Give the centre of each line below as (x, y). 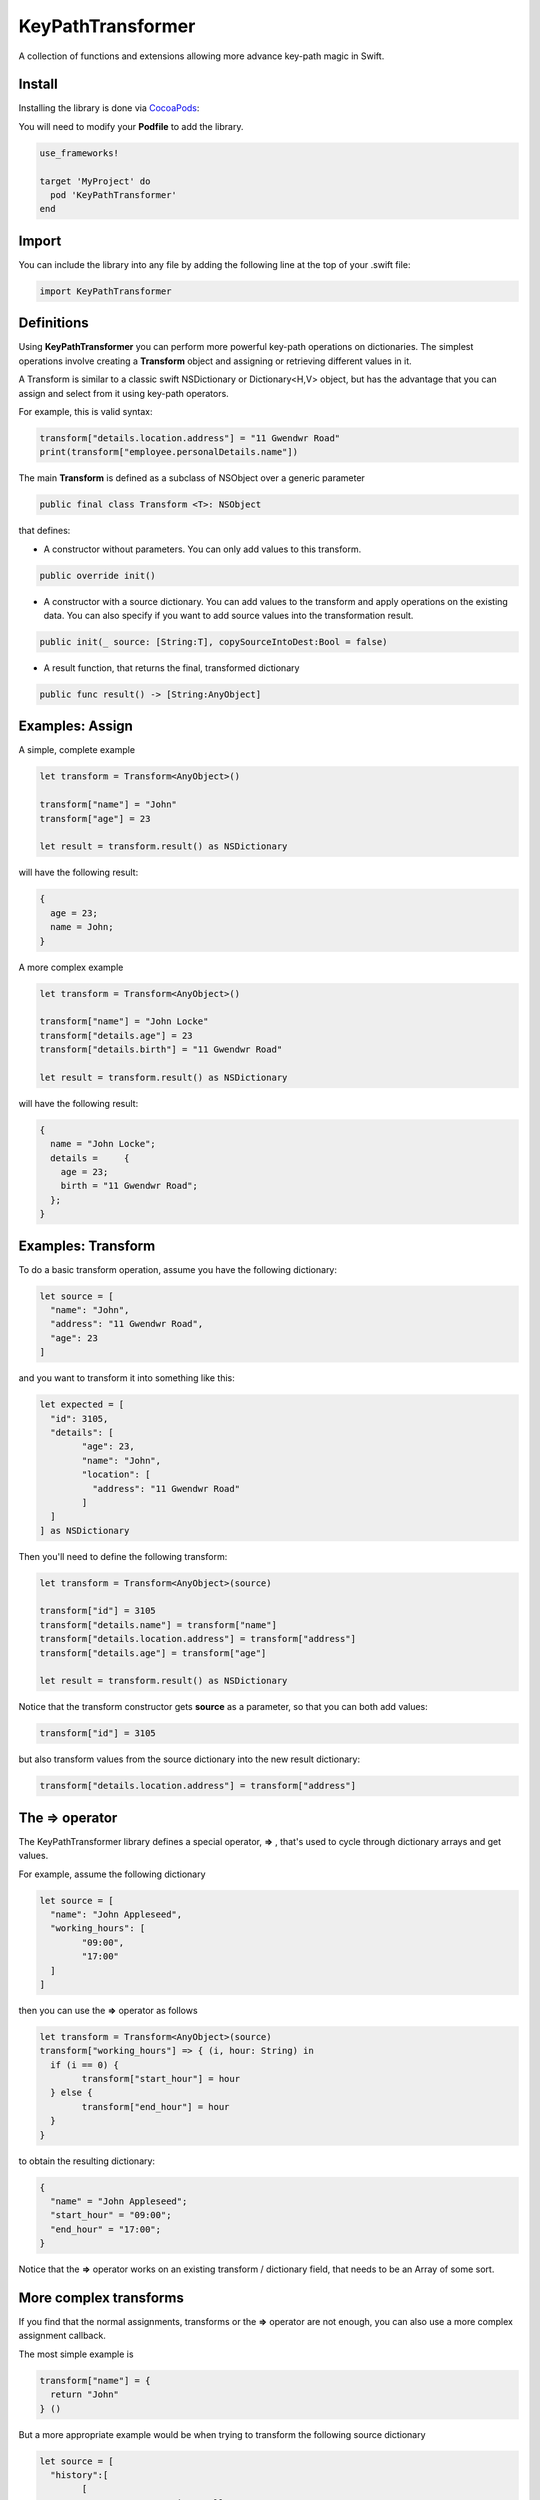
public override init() (98, 575)
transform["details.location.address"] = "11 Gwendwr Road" (190, 438)
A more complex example (71, 967)
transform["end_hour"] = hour (155, 2106)
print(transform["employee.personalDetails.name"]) (169, 452)
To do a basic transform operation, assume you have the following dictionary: (178, 1269)
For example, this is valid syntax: (85, 411)
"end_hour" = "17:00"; (106, 2229)
